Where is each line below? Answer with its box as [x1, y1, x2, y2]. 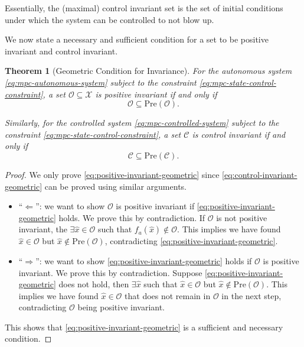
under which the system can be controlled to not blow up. [5, 13, 214, 25]
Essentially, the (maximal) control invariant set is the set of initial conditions [5, 2, 283, 14]
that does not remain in [125, 289, 211, 301]
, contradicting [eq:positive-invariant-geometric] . [104, 235, 278, 247]
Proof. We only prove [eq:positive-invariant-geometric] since [5, 168, 220, 180]
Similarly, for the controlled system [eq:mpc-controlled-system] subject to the [5, 116, 279, 129]
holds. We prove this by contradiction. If [58, 211, 205, 223]
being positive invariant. [77, 301, 165, 313]
